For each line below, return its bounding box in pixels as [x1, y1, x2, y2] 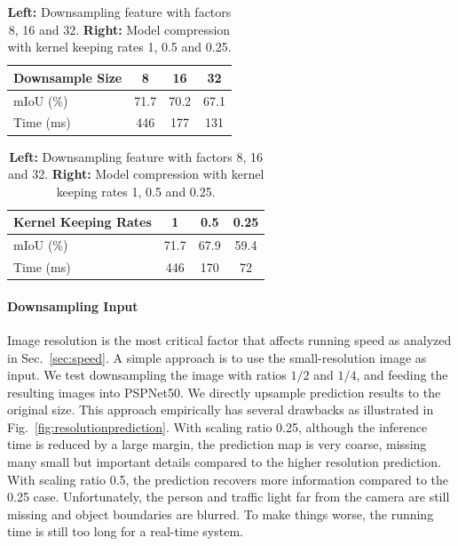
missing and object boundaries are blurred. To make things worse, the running [7, 504, 434, 523]
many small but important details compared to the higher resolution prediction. [7, 453, 441, 471]
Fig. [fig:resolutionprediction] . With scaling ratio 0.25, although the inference [7, 417, 428, 436]
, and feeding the [356, 365, 448, 384]
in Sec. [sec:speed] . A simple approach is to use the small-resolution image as [7, 348, 427, 366]
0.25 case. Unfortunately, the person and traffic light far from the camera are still [7, 487, 450, 506]
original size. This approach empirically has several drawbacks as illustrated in [7, 400, 434, 419]
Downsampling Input [7, 296, 138, 315]
